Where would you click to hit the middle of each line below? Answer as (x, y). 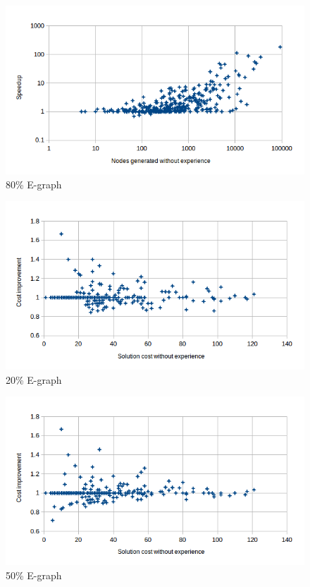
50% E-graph (34, 575)
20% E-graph (34, 379)
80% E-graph (34, 184)
